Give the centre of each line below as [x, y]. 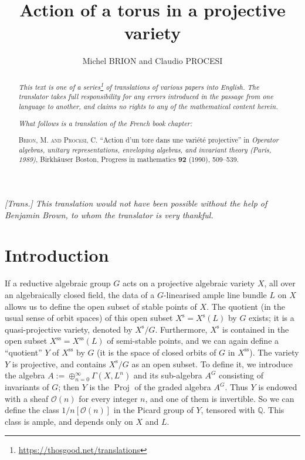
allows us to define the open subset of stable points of [101, 306]
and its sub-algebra [168, 375]
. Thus [236, 387]
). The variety [274, 352]
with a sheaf [27, 398]
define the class [32, 410]
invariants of [27, 387]
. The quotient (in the [246, 306]
